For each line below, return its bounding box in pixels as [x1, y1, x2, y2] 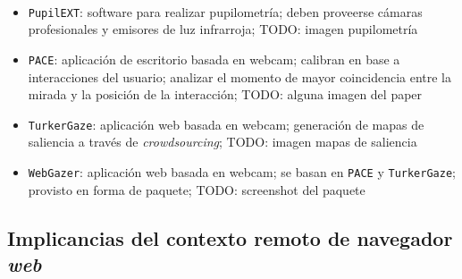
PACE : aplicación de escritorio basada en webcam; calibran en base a [28, 49, 400, 68]
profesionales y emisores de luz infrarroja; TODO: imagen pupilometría [28, 20, 418, 38]
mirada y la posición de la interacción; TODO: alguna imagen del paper [28, 85, 423, 104]
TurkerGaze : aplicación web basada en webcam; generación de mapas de [28, 114, 424, 133]
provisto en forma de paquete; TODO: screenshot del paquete [28, 180, 365, 199]
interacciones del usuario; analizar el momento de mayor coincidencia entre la [28, 67, 451, 86]
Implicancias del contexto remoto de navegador [7, 224, 453, 251]
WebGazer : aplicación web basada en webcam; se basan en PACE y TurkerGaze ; [28, 162, 456, 181]
